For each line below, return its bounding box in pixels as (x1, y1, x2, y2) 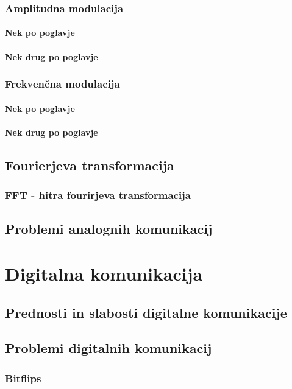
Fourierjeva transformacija (5, 155, 174, 174)
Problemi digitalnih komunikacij (5, 338, 212, 357)
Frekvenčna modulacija (5, 76, 120, 91)
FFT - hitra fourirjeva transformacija (5, 187, 191, 203)
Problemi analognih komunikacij (5, 219, 213, 238)
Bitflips (5, 370, 41, 385)
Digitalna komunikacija (5, 261, 203, 286)
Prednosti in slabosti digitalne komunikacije (5, 303, 287, 321)
